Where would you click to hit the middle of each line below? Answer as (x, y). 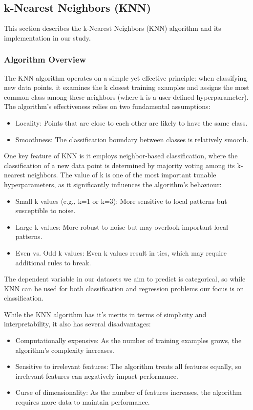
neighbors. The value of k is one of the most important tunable (122, 175)
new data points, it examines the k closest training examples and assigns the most (127, 87)
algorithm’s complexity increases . (65, 350)
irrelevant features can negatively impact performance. (97, 376)
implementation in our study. (47, 37)
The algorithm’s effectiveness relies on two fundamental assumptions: (107, 106)
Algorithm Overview (45, 59)
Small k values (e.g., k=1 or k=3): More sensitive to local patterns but (121, 201)
